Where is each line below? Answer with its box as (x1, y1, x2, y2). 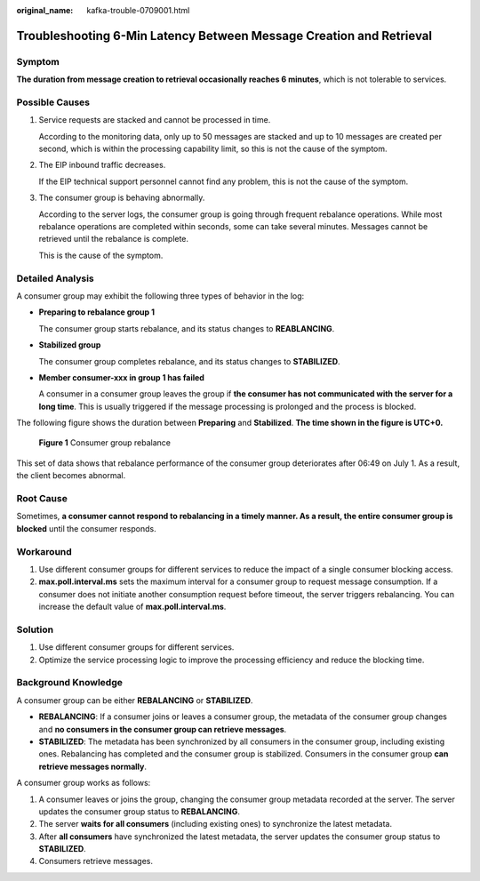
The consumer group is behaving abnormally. (38, 192, 205, 204)
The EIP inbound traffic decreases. (38, 160, 166, 171)
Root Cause (16, 493, 68, 505)
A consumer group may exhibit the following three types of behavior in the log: (16, 290, 305, 301)
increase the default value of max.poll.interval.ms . (38, 601, 227, 613)
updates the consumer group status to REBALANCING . (38, 805, 240, 817)
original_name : (16, 5, 74, 15)
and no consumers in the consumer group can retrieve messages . (38, 724, 287, 734)
